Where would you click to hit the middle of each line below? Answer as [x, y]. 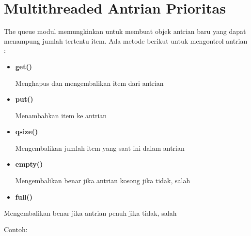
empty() [29, 164]
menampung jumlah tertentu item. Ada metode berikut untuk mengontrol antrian [126, 40]
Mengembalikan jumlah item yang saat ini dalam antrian [100, 148]
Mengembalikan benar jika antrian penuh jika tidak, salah [90, 213]
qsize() [27, 132]
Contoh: [16, 229]
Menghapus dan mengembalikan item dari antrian [89, 83]
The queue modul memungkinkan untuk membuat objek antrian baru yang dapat [125, 31]
